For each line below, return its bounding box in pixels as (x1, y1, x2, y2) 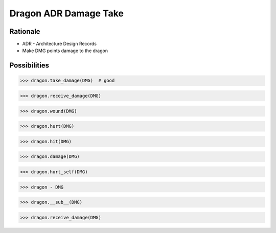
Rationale (9, 27, 40, 36)
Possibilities (9, 61, 50, 70)
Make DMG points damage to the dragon (22, 48, 108, 54)
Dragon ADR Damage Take (9, 8, 124, 19)
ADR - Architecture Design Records (22, 41, 97, 47)
